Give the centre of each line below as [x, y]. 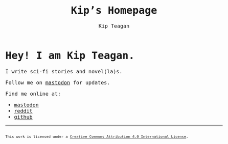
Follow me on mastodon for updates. [58, 82]
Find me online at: [33, 94]
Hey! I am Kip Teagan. [70, 56]
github [23, 117]
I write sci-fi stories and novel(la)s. [64, 71]
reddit [23, 111]
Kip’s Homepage [114, 10]
